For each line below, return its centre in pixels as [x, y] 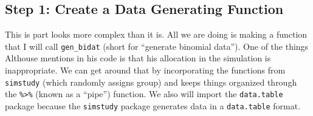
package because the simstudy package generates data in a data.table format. [153, 105]
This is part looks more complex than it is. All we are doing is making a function [156, 34]
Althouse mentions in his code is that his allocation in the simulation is [138, 58]
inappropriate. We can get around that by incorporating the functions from [145, 70]
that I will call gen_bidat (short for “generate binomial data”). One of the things [157, 46]
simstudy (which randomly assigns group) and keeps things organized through [151, 82]
